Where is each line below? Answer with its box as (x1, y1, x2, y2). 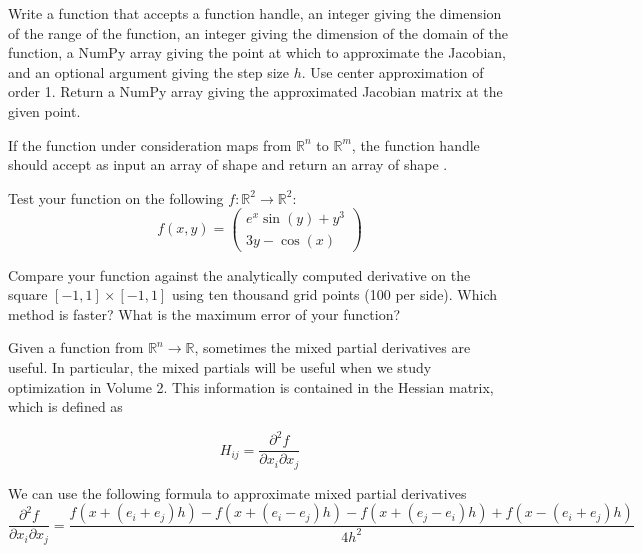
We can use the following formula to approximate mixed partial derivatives (8, 482, 467, 503)
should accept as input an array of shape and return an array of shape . (8, 154, 448, 175)
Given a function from (8, 337, 144, 358)
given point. (8, 100, 81, 121)
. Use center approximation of (301, 61, 484, 82)
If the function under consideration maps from (8, 134, 292, 155)
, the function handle (351, 134, 480, 155)
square (8, 284, 48, 305)
